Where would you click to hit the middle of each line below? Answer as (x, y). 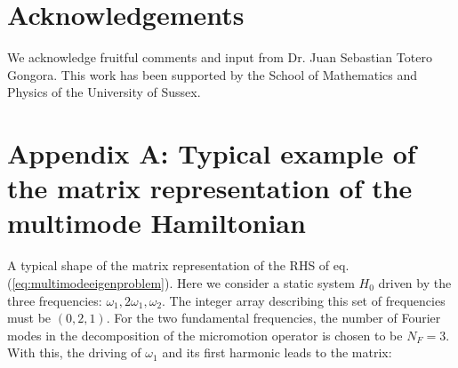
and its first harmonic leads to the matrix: (277, 352)
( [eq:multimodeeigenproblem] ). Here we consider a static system (181, 283)
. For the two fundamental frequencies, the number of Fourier (273, 318)
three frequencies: (55, 300)
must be (29, 318)
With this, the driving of (74, 352)
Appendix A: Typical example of (212, 153)
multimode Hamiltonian (157, 223)
